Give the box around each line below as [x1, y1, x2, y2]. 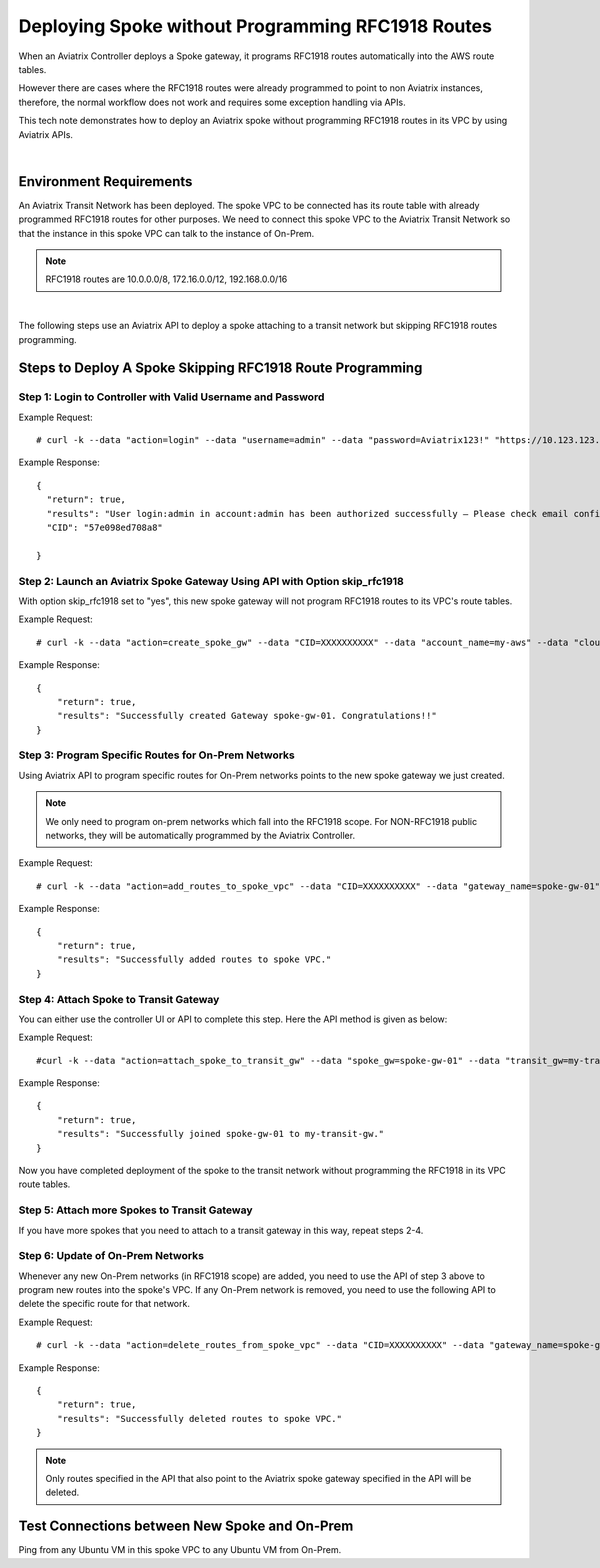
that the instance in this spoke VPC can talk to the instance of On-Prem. [18, 227, 315, 239]
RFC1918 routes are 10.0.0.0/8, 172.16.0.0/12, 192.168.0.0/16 [45, 273, 288, 285]
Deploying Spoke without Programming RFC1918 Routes [18, 15, 492, 37]
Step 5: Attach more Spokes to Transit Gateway [18, 1203, 254, 1217]
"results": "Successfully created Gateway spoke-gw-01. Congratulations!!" [56, 710, 437, 722]
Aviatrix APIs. [18, 128, 74, 140]
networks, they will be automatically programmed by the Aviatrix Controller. [45, 830, 355, 841]
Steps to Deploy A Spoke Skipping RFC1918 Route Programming [18, 360, 423, 377]
